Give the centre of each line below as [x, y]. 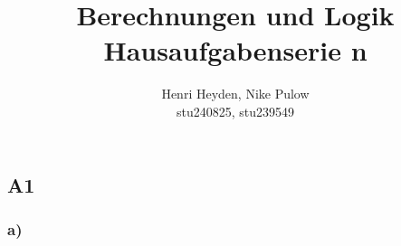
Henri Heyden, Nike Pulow [235, 94]
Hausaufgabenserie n [235, 50]
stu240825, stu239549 [235, 111]
